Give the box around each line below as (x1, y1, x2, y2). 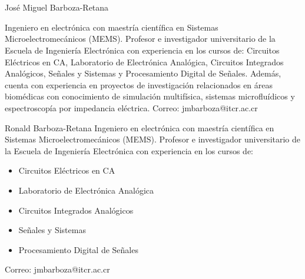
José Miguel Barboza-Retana (5, 1, 109, 14)
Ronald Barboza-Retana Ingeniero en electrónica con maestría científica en (5, 121, 274, 134)
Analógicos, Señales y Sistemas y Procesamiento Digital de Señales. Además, (5, 67, 281, 79)
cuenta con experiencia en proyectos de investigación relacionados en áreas (5, 78, 273, 91)
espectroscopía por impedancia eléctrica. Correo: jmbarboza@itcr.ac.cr (5, 101, 258, 114)
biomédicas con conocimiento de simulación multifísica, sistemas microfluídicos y (5, 90, 295, 102)
